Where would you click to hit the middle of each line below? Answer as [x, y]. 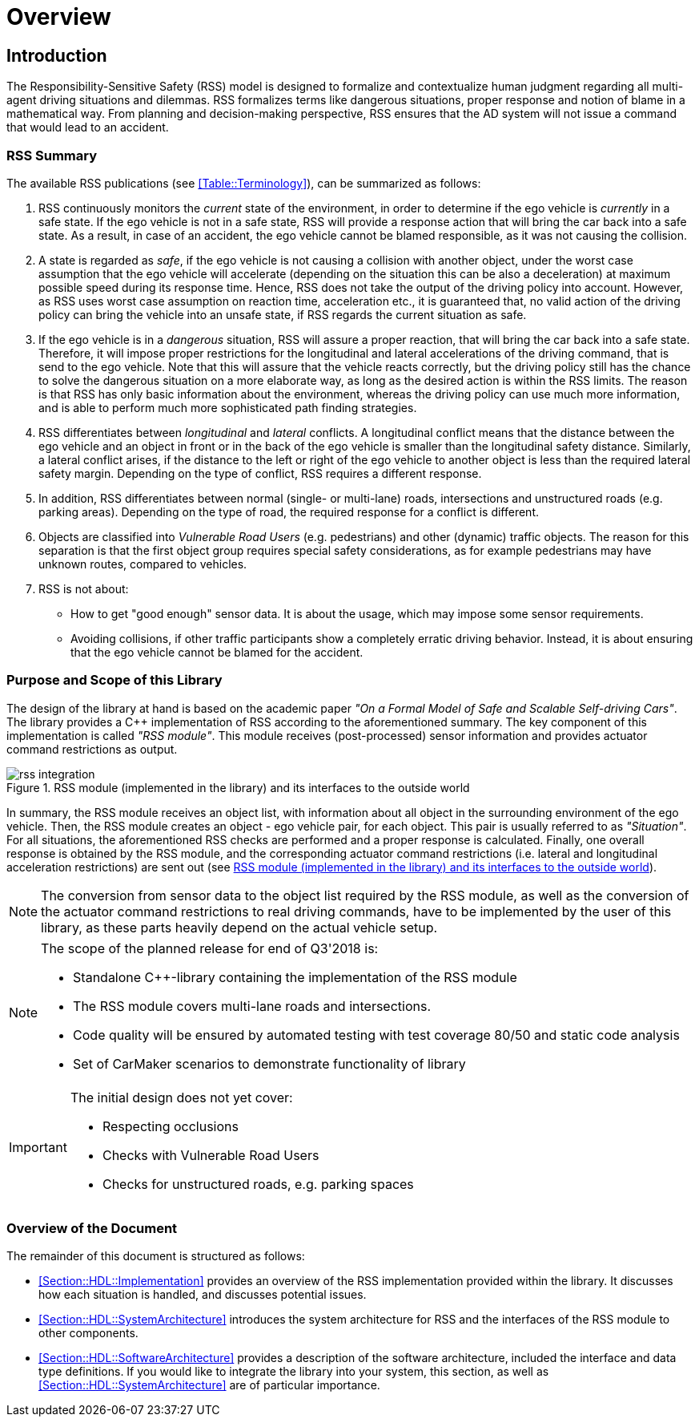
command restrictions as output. [92, 749]
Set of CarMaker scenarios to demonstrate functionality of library [269, 1063]
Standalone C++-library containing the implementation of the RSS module [295, 977]
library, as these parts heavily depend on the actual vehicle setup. [239, 927]
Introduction [57, 55]
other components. [88, 1333]
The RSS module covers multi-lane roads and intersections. [252, 1006]
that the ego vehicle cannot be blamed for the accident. [217, 652]
